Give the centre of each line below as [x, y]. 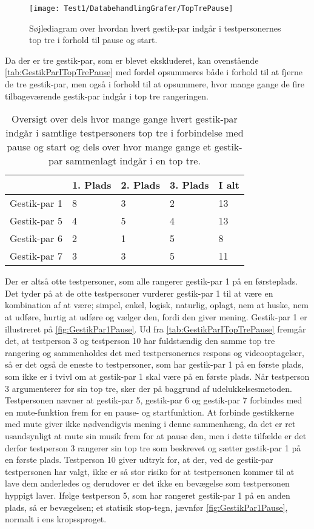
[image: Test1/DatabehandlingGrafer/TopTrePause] [131, 8]
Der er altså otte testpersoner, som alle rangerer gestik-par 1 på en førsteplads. [152, 281]
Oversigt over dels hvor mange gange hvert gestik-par [124, 119]
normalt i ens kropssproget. [56, 519]
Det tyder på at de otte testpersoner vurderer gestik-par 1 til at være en [139, 293]
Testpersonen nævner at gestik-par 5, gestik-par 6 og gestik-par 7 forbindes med [154, 400]
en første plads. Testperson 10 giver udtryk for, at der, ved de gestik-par [139, 460]
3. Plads [189, 185]
